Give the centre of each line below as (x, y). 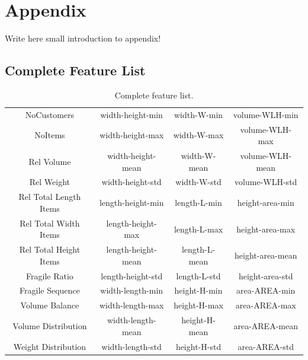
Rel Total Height (50, 249)
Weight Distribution (50, 346)
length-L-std (198, 275)
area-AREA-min (266, 290)
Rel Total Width (50, 223)
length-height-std (132, 275)
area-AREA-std (266, 346)
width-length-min (132, 290)
